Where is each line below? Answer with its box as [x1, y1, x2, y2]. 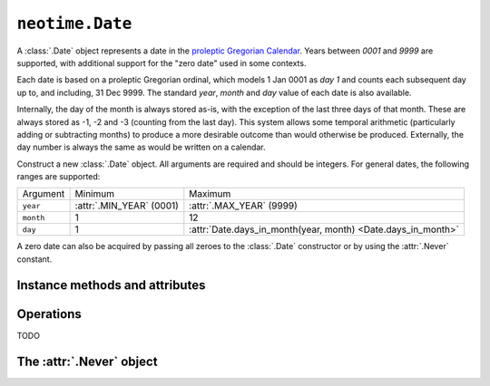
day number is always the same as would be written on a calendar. [16, 141, 267, 153]
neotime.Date [16, 14, 132, 34]
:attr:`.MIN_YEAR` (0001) [74, 199, 179, 212]
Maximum [189, 188, 231, 200]
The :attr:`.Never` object [16, 353, 158, 369]
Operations [16, 306, 82, 322]
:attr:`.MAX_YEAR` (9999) [189, 199, 299, 212]
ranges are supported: [16, 171, 101, 182]
